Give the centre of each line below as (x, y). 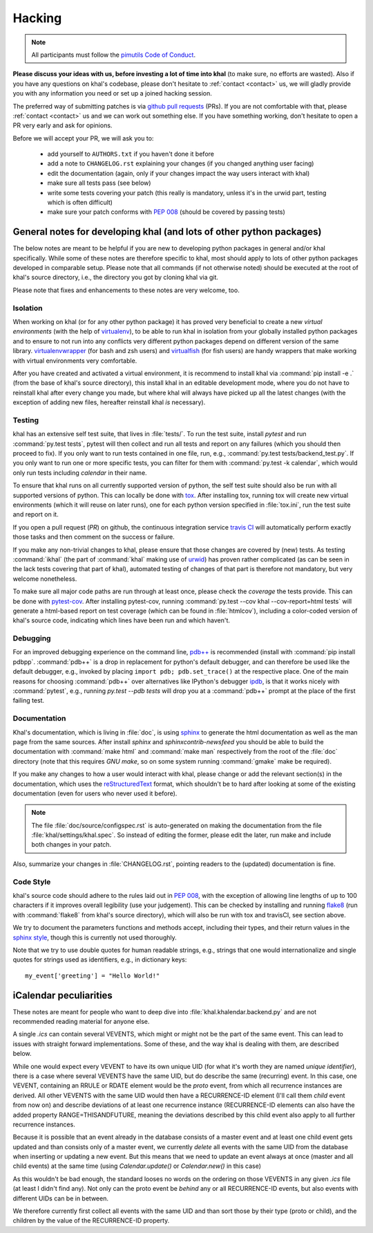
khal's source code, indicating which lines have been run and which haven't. (122, 620)
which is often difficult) (80, 202)
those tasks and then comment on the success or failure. (94, 537)
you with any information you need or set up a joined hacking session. (112, 93)
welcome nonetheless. (45, 579)
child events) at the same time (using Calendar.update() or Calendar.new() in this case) (137, 1166)
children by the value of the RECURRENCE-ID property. (91, 1221)
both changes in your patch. (71, 845)
